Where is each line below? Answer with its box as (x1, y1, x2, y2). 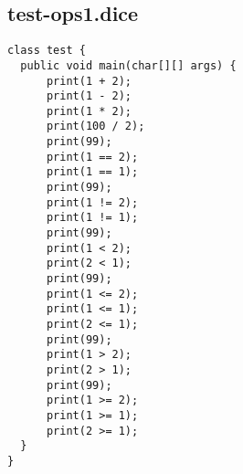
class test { (7, 44, 86, 58)
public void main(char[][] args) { (20, 58, 237, 72)
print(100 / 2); (46, 120, 145, 133)
